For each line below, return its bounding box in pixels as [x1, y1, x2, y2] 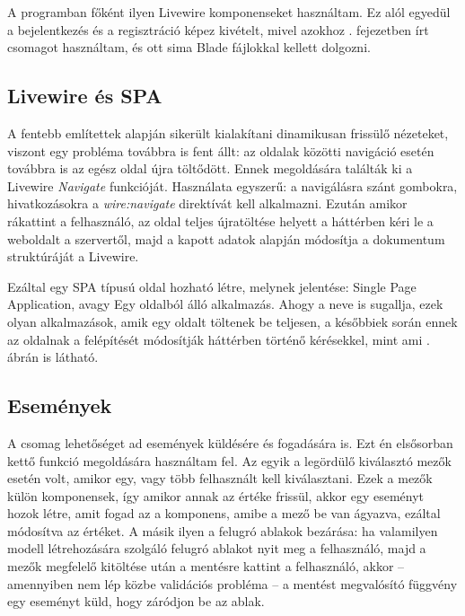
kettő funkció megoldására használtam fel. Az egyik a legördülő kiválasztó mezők [7, 451, 452, 470]
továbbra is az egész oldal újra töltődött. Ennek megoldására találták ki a [7, 159, 413, 178]
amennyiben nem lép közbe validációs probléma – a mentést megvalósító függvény [7, 574, 458, 593]
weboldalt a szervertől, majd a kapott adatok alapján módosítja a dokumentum [7, 229, 445, 248]
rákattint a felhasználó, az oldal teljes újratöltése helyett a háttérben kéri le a [7, 211, 434, 230]
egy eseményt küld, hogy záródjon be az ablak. [7, 592, 265, 611]
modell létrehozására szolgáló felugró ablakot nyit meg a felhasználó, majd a [7, 539, 426, 558]
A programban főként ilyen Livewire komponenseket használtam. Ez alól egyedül [7, 3, 451, 21]
